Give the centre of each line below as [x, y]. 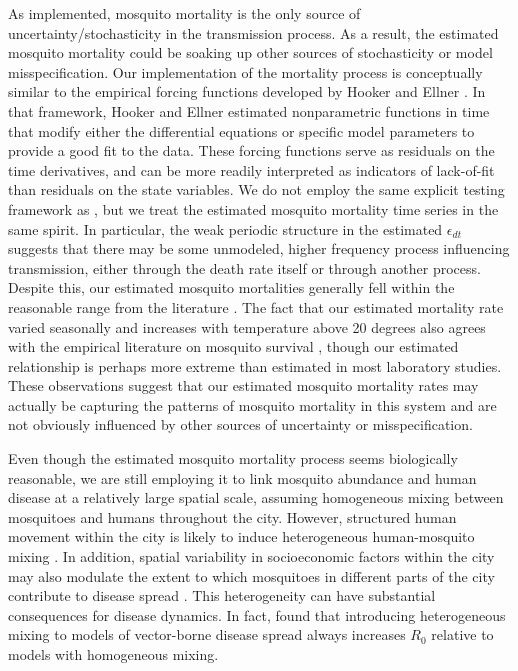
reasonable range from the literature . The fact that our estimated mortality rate [256, 306]
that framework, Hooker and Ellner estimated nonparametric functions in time [249, 110]
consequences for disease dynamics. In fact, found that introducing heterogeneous [257, 614]
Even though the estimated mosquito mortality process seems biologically [233, 458]
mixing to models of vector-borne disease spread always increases [207, 634]
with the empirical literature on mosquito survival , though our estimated [233, 346]
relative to [462, 634]
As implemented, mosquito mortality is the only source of [184, 13]
